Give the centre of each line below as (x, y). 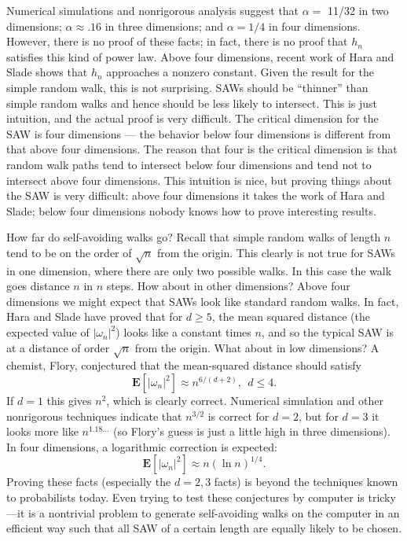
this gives (69, 400)
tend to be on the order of (69, 252)
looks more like (42, 431)
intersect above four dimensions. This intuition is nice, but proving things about (199, 180)
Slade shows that (47, 72)
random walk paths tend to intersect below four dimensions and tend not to (189, 164)
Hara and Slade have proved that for (95, 317)
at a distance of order (58, 347)
